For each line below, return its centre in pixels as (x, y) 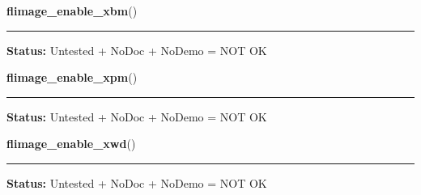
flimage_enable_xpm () (72, 77)
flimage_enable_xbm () (72, 11)
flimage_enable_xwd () (71, 144)
